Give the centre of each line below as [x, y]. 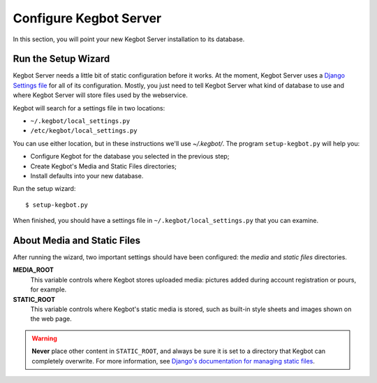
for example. [49, 289]
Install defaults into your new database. [87, 175]
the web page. [51, 319]
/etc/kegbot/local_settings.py [84, 131]
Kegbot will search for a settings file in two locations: [89, 108]
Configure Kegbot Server [87, 18]
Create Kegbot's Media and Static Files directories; [104, 166]
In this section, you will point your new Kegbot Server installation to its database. [129, 39]
